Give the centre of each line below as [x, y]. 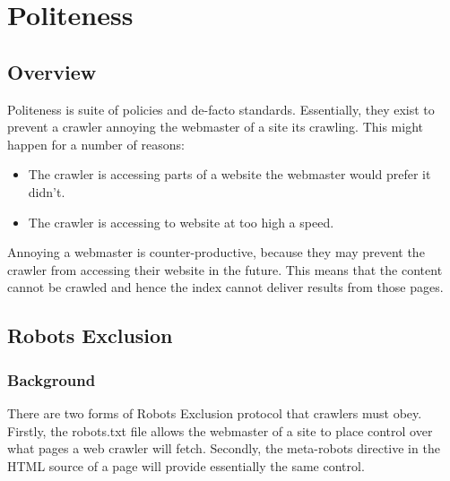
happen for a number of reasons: [96, 144]
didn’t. [47, 191]
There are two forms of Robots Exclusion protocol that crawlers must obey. [215, 412]
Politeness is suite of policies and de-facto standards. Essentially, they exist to [221, 109]
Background [52, 379]
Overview [52, 71]
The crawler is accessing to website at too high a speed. [181, 222]
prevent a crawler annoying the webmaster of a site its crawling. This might [216, 127]
